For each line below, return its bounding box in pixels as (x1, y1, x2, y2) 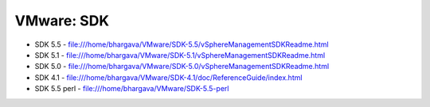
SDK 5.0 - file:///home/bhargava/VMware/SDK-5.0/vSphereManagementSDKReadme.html (34, 62, 330, 71)
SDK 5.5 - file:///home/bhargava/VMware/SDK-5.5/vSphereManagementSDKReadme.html (34, 40, 330, 49)
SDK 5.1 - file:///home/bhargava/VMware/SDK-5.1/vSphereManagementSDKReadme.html (34, 50, 326, 59)
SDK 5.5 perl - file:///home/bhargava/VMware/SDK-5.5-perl (34, 84, 229, 94)
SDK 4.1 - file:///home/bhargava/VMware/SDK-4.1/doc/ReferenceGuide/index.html (34, 72, 303, 82)
